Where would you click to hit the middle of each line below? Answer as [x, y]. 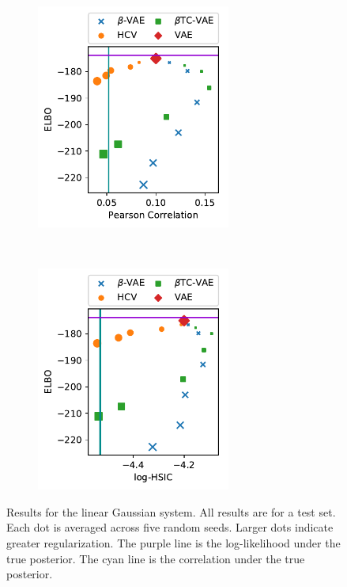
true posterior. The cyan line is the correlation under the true [156, 558]
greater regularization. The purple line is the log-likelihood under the [173, 542]
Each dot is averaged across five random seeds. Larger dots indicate [170, 527]
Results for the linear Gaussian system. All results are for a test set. [171, 511]
